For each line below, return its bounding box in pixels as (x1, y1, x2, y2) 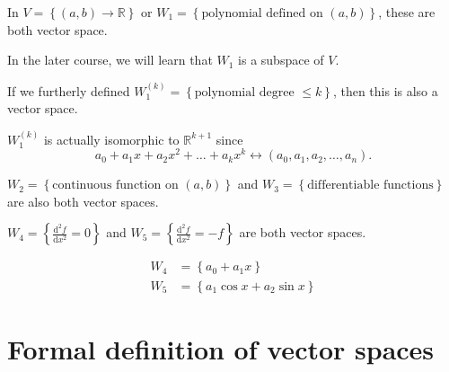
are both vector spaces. (239, 223, 366, 242)
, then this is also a (332, 81, 438, 100)
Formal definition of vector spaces (7, 330, 435, 367)
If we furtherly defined (7, 81, 130, 100)
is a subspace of (238, 50, 324, 69)
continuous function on (52, 179, 179, 192)
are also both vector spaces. (7, 191, 159, 210)
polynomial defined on (201, 7, 323, 20)
